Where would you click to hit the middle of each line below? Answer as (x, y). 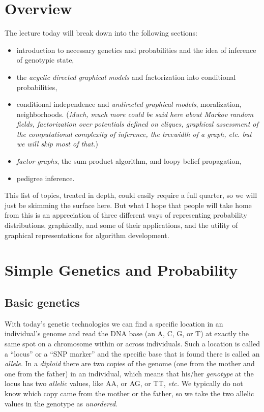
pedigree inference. (46, 178)
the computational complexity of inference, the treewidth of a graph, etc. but (134, 134)
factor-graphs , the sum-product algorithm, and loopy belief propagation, (129, 161)
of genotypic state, (45, 60)
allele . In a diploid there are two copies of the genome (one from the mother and (130, 363)
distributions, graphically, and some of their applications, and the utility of (121, 225)
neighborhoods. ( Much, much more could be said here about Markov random (135, 114)
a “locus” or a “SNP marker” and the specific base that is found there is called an (132, 353)
